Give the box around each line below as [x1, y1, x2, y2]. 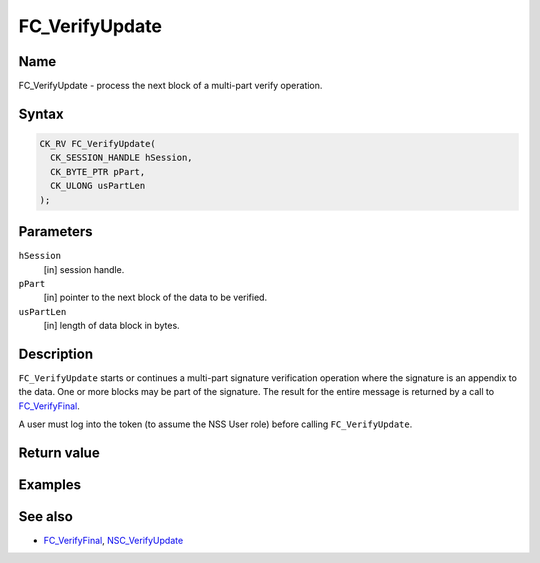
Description [18, 345, 94, 362]
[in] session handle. [43, 263, 125, 275]
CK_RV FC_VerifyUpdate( [39, 138, 157, 150]
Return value [18, 444, 100, 461]
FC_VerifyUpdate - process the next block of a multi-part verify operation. [18, 80, 323, 92]
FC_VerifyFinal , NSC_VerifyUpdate [43, 535, 184, 547]
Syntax [18, 105, 64, 122]
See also [18, 508, 74, 525]
